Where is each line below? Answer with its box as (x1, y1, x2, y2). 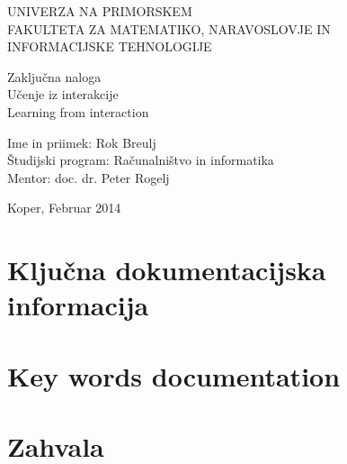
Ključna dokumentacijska (7, 251, 326, 288)
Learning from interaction (7, 102, 149, 121)
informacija (7, 287, 149, 323)
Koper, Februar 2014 (7, 198, 121, 217)
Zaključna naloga (7, 67, 102, 86)
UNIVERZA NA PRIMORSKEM (7, 2, 192, 20)
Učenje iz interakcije (7, 85, 119, 104)
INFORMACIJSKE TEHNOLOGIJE (7, 37, 212, 56)
